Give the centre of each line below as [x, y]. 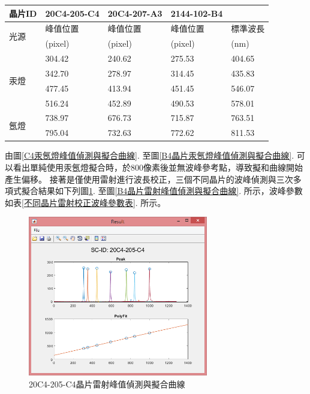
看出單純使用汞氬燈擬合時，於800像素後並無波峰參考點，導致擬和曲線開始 [158, 167]
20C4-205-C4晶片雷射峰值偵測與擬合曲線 [107, 384]
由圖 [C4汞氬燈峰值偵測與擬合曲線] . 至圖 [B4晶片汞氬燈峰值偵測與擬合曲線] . [150, 155]
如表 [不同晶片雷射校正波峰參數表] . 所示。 [85, 202]
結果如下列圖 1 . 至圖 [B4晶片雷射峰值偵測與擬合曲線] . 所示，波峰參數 [170, 191]
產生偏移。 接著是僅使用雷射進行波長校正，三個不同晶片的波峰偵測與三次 [149, 179]
